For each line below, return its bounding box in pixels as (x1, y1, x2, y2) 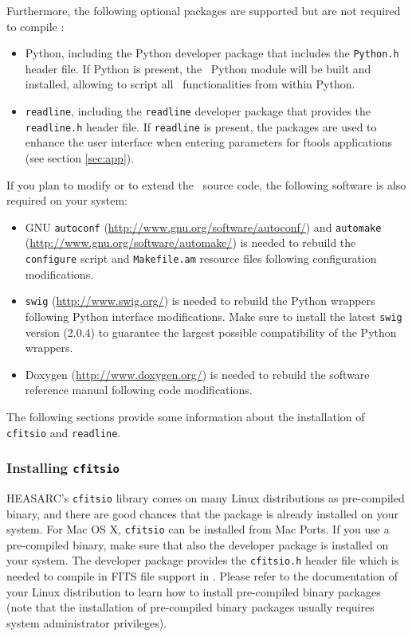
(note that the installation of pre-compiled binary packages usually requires (6, 599, 375, 616)
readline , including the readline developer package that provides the (25, 103, 371, 119)
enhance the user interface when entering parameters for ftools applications (25, 134, 393, 150)
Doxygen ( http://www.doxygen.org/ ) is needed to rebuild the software (25, 365, 370, 382)
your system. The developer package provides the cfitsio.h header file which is (6, 552, 399, 569)
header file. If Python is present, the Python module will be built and (25, 60, 371, 76)
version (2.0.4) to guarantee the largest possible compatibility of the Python (25, 323, 397, 340)
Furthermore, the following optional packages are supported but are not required (6, 2, 401, 18)
